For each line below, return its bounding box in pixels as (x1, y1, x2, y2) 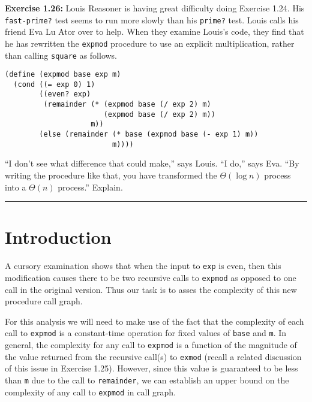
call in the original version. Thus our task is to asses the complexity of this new (5, 283, 297, 295)
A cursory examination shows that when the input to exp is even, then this (5, 259, 281, 272)
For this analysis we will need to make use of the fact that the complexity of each (5, 315, 304, 327)
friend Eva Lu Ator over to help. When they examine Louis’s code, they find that (5, 25, 304, 38)
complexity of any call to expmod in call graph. (5, 385, 176, 398)
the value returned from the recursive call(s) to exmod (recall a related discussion (5, 350, 302, 362)
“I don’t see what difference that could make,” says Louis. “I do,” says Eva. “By (5, 157, 299, 170)
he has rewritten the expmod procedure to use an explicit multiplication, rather (5, 37, 295, 49)
